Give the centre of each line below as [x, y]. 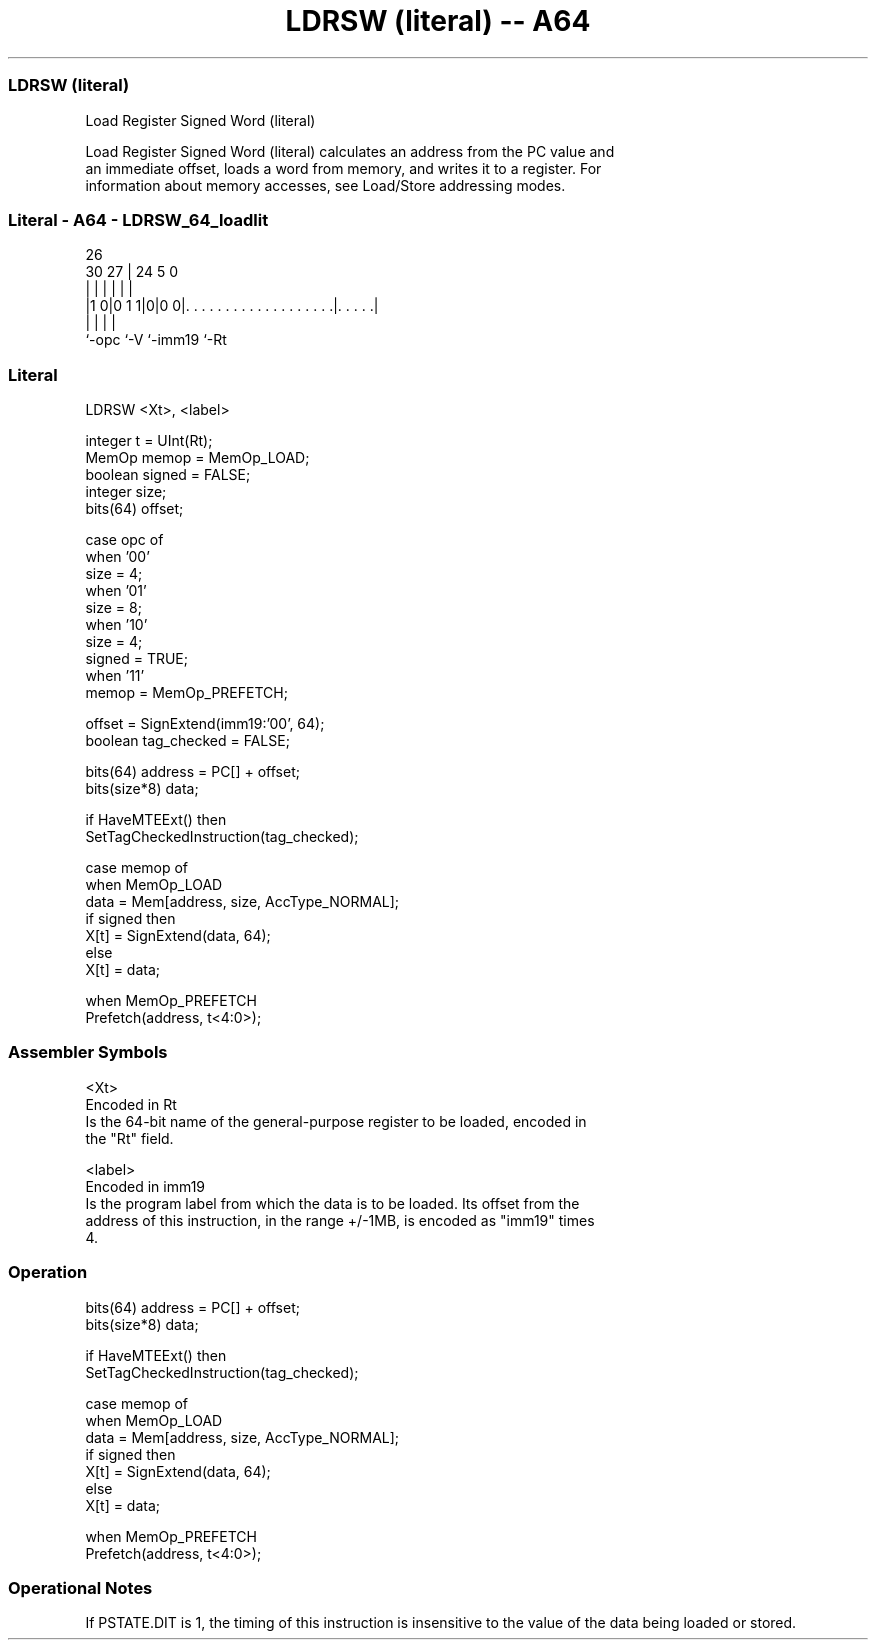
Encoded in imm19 [145, 1186]
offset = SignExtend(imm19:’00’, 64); [205, 723]
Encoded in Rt [131, 1104]
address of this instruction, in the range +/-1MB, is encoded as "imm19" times [340, 1220]
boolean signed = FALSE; [168, 474]
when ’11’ [115, 675]
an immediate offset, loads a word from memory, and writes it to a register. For [343, 168]
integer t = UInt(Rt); [149, 440]
